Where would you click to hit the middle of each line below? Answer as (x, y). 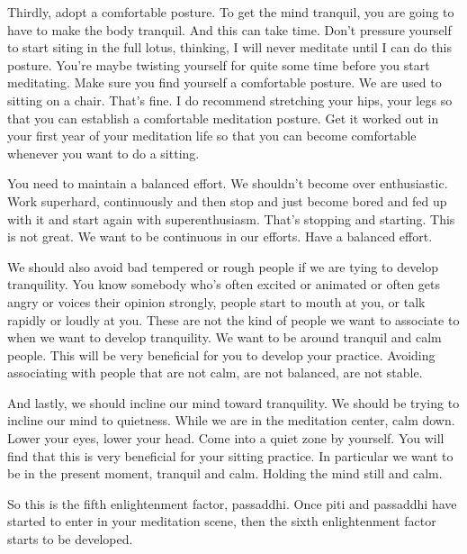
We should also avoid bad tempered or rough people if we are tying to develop (223, 266)
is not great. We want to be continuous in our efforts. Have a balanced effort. (220, 236)
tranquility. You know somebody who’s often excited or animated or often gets (224, 284)
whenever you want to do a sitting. (103, 153)
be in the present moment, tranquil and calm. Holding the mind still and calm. (225, 473)
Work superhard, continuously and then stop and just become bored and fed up (227, 200)
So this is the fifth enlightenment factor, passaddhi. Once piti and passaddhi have (232, 503)
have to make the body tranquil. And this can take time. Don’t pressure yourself (229, 29)
